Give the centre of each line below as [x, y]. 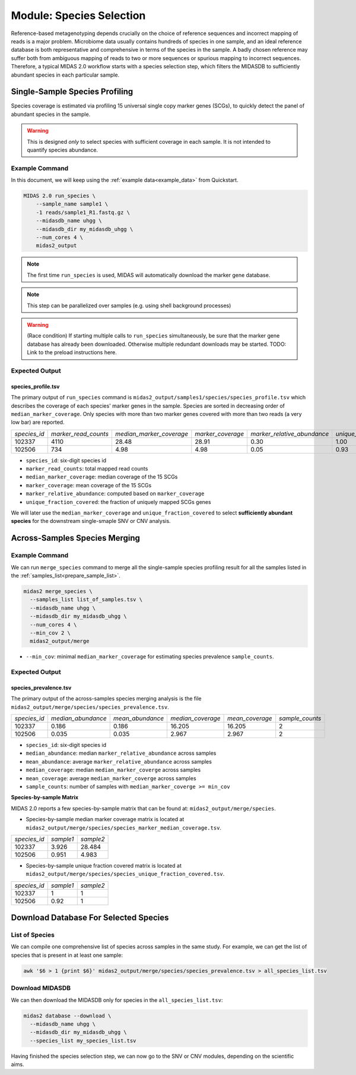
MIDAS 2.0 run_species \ [60, 196]
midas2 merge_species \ [58, 591]
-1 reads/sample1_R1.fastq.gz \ [83, 212]
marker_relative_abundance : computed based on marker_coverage [115, 494]
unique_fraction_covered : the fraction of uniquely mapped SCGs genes [118, 502]
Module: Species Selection [78, 15]
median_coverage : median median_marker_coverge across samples [113, 770]
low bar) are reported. [38, 423]
